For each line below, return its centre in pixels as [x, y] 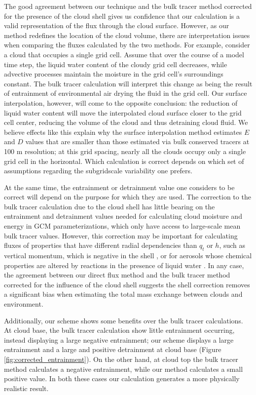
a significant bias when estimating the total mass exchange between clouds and [123, 294]
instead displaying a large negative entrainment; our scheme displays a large [119, 339]
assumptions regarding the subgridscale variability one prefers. [98, 171]
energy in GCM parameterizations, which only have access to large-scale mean [122, 226]
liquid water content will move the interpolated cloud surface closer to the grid [123, 112]
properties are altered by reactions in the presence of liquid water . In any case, [124, 265]
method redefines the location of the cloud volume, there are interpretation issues [127, 35]
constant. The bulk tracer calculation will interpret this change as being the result [128, 83]
